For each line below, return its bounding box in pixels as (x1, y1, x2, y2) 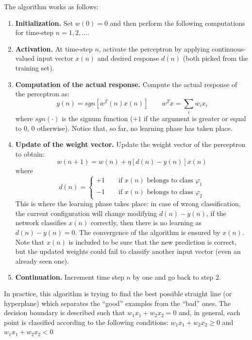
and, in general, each (179, 307, 240, 318)
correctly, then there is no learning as (90, 217, 202, 228)
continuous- (212, 43, 246, 54)
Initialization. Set (15, 18, 73, 28)
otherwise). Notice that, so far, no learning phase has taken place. (37, 123, 233, 133)
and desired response (97, 53, 159, 63)
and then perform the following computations (110, 18, 245, 28)
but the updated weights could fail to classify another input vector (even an (15, 246, 241, 256)
